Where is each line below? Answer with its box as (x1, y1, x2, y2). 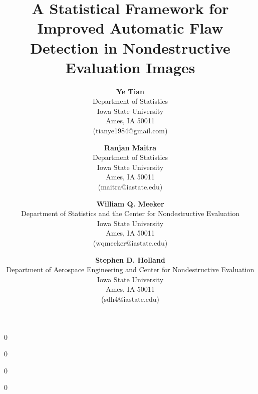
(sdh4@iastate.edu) (101, 293, 160, 304)
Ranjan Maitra (104, 142, 157, 152)
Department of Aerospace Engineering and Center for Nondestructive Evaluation (6, 264, 254, 275)
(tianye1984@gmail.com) (93, 125, 168, 136)
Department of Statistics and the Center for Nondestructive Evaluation (21, 208, 239, 219)
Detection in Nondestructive (30, 37, 230, 58)
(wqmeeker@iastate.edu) (93, 238, 168, 248)
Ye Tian (116, 86, 144, 96)
